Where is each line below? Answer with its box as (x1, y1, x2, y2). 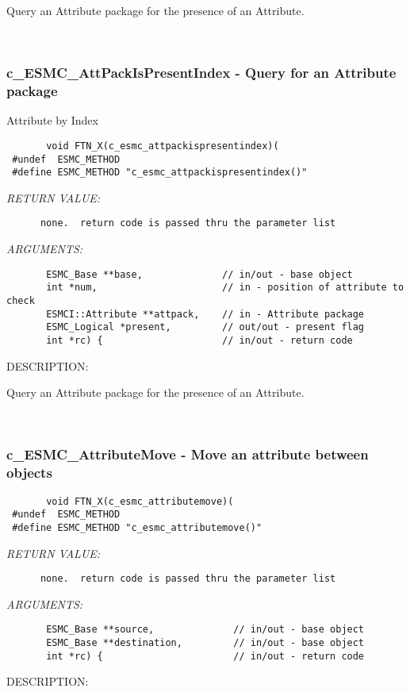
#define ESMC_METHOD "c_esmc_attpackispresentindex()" (12, 167, 308, 179)
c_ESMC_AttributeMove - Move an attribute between (6, 444, 369, 464)
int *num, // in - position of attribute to (46, 282, 404, 294)
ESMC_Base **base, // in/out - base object (46, 268, 353, 280)
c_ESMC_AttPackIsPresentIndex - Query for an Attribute (6, 63, 397, 83)
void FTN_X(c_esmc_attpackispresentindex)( (46, 140, 279, 152)
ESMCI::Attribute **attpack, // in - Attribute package (46, 308, 365, 320)
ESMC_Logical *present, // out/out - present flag (46, 321, 365, 333)
